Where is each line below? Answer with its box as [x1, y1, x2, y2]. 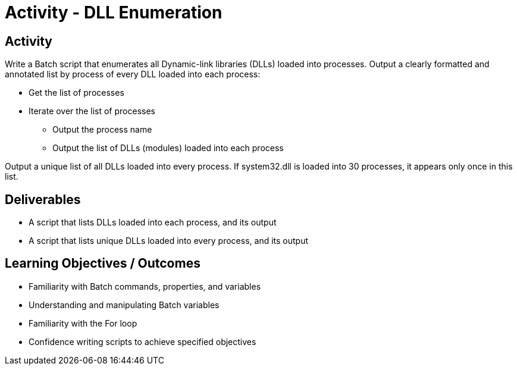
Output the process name [52, 124, 152, 135]
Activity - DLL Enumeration [5, 2, 223, 23]
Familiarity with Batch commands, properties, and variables [29, 281, 261, 291]
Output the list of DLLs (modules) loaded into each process [52, 143, 284, 153]
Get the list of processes [29, 87, 124, 98]
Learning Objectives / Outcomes [5, 256, 200, 271]
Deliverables [5, 192, 81, 207]
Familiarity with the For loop [29, 318, 137, 328]
